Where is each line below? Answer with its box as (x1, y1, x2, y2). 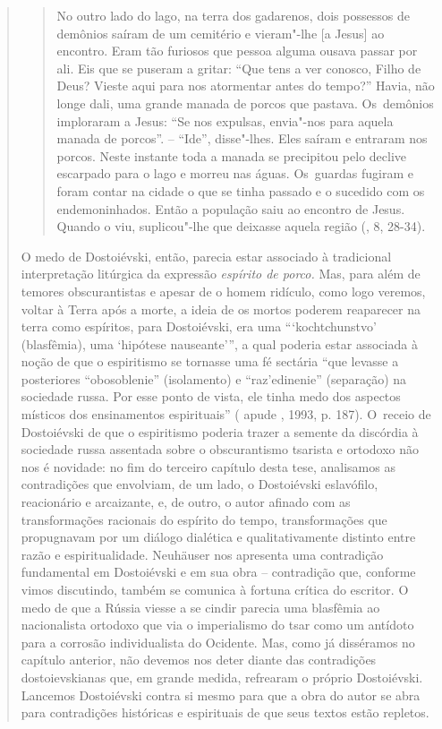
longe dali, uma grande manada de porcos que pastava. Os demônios (56, 93, 434, 112)
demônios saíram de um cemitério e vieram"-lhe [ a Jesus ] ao (56, 23, 385, 42)
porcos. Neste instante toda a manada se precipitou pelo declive (56, 146, 407, 165)
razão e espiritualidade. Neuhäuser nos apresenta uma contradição (21, 545, 384, 563)
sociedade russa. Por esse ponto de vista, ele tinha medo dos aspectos (21, 387, 401, 406)
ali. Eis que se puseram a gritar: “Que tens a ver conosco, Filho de (56, 58, 421, 77)
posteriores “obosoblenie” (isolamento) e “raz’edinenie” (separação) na (21, 369, 407, 388)
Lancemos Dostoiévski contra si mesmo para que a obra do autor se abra (21, 685, 421, 704)
